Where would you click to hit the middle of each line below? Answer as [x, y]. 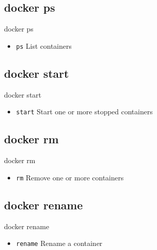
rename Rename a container [59, 243]
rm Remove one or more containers [70, 177]
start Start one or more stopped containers [84, 112]
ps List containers [44, 45]
